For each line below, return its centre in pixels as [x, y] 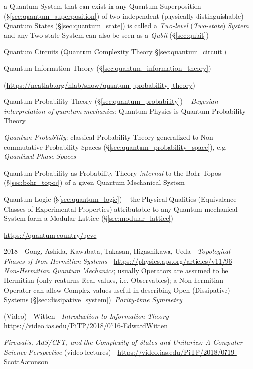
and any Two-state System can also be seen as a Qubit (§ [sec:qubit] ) [106, 35]
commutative [23, 146]
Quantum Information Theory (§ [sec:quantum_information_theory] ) [108, 68]
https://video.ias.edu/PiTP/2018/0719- [177, 352]
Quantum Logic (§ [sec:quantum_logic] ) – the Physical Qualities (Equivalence [120, 199]
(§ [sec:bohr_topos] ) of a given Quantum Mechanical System [94, 182]
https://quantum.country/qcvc [50, 234]
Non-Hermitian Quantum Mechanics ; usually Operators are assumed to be [116, 270]
